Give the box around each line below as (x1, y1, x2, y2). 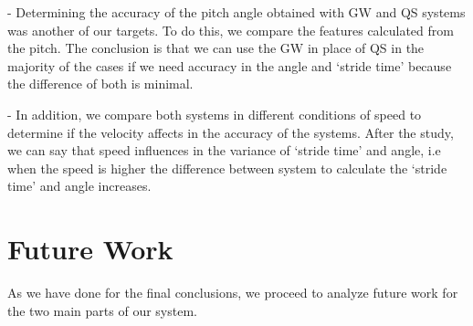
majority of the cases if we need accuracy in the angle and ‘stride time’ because (7, 56, 452, 75)
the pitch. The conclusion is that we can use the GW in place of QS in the (7, 38, 425, 58)
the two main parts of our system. (7, 300, 197, 320)
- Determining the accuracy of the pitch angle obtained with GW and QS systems (7, 3, 466, 21)
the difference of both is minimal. (7, 74, 194, 93)
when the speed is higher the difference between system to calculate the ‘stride (7, 158, 447, 177)
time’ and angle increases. (7, 176, 152, 195)
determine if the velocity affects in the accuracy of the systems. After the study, (7, 122, 454, 142)
